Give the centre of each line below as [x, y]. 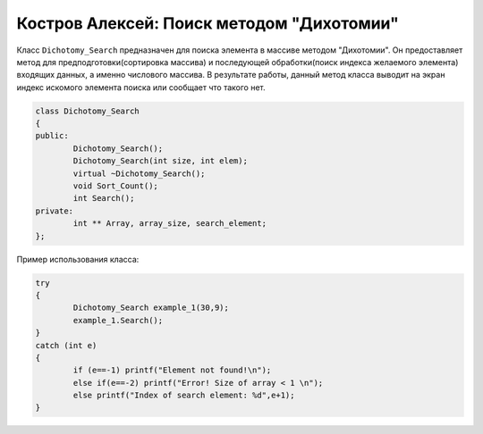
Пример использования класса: [78, 259]
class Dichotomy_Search [88, 111]
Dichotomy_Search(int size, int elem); [160, 161]
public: [52, 136]
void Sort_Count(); [115, 186]
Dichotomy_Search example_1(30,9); [151, 308]
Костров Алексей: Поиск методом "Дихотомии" [208, 23]
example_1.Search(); [118, 320]
